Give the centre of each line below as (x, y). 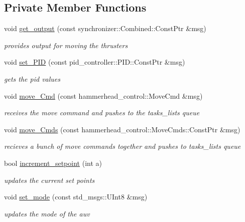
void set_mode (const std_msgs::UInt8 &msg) (76, 197)
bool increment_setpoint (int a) (53, 163)
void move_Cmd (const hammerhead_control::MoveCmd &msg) (103, 95)
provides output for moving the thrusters (66, 45)
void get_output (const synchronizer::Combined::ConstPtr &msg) (105, 28)
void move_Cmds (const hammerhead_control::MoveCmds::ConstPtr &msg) (122, 129)
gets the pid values (32, 78)
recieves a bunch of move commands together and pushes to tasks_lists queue (122, 146)
